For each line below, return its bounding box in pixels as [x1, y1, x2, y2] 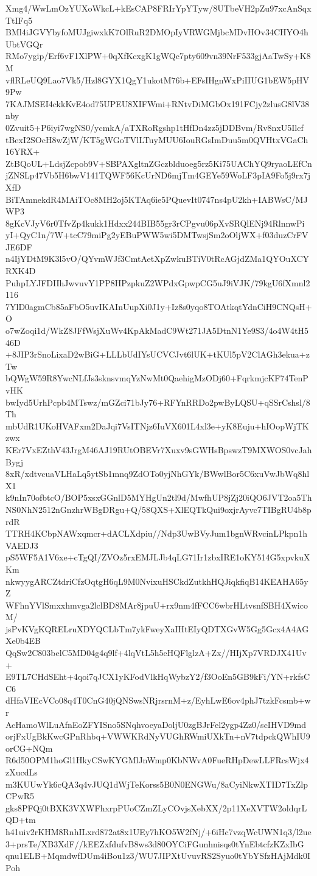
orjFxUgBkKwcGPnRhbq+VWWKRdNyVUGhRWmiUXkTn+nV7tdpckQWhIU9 [5, 730, 310, 743]
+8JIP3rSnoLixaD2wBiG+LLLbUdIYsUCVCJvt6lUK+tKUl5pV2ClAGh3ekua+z [5, 348, 310, 361]
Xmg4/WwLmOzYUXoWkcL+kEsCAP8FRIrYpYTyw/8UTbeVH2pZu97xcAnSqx [5, 2, 312, 14]
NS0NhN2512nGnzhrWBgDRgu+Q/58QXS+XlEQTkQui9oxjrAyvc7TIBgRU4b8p [5, 503, 312, 515]
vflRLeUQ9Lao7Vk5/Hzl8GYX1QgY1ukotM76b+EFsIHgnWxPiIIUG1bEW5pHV [5, 73, 310, 86]
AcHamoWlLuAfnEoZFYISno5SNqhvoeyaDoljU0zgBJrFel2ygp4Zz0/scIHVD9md [5, 718, 307, 730]
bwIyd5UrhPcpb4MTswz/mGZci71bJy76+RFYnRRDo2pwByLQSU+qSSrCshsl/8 [5, 395, 310, 408]
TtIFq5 [5, 13, 33, 26]
